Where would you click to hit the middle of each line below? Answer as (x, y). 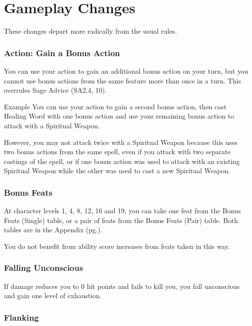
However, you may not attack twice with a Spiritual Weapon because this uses (121, 142)
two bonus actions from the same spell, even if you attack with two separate (117, 152)
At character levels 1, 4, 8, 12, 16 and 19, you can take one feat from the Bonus (122, 211)
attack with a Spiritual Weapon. (52, 125)
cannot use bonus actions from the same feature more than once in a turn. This (123, 80)
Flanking (21, 317)
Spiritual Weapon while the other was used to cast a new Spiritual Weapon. (117, 171)
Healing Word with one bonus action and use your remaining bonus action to (119, 116)
